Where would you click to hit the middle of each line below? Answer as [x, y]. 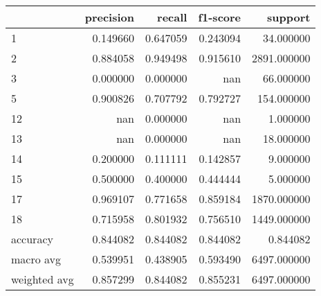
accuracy [32, 239]
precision [109, 17]
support [289, 17]
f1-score [220, 17]
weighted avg [43, 279]
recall [172, 17]
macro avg [36, 259]
